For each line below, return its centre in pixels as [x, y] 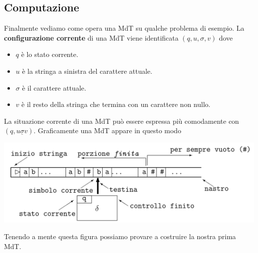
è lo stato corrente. [50, 54]
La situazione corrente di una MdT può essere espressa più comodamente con [122, 121]
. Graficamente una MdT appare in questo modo [107, 130]
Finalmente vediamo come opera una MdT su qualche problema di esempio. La [124, 28]
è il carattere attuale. [54, 87]
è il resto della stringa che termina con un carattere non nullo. [116, 104]
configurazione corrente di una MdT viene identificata [91, 37]
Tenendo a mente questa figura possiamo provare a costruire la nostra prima [120, 236]
